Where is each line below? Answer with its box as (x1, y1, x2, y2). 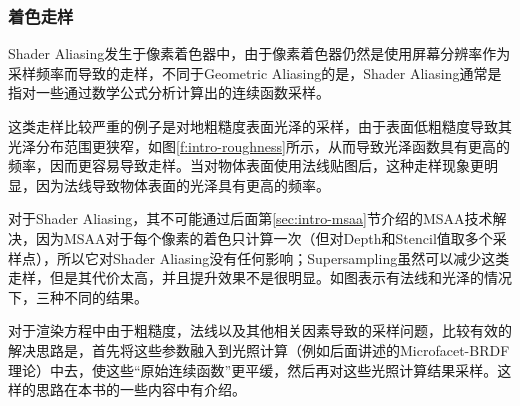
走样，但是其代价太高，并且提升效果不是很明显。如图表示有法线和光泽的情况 (8, 267, 512, 288)
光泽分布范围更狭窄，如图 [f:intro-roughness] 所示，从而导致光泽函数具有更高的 (8, 135, 510, 156)
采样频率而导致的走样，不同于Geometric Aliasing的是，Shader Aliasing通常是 (8, 62, 502, 83)
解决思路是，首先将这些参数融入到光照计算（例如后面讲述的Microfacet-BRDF (8, 339, 510, 360)
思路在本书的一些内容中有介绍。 (35, 379, 246, 400)
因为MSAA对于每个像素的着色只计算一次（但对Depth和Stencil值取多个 (35, 227, 493, 248)
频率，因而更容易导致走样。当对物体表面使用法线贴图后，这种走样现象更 (8, 155, 484, 176)
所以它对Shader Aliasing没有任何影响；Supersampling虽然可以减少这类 (56, 247, 510, 268)
